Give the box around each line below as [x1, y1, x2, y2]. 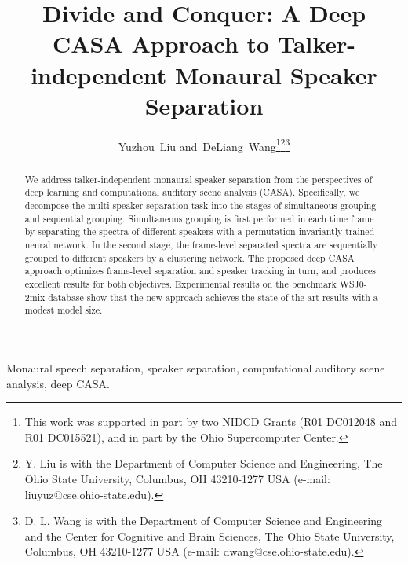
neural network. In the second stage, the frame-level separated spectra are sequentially [24, 238, 378, 251]
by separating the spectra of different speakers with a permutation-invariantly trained [24, 225, 375, 238]
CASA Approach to [52, 28, 270, 60]
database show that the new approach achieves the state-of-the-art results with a [48, 290, 378, 303]
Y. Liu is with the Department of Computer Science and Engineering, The [24, 455, 383, 471]
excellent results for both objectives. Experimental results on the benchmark [24, 277, 337, 290]
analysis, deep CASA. [6, 375, 110, 391]
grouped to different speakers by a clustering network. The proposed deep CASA [24, 251, 355, 264]
